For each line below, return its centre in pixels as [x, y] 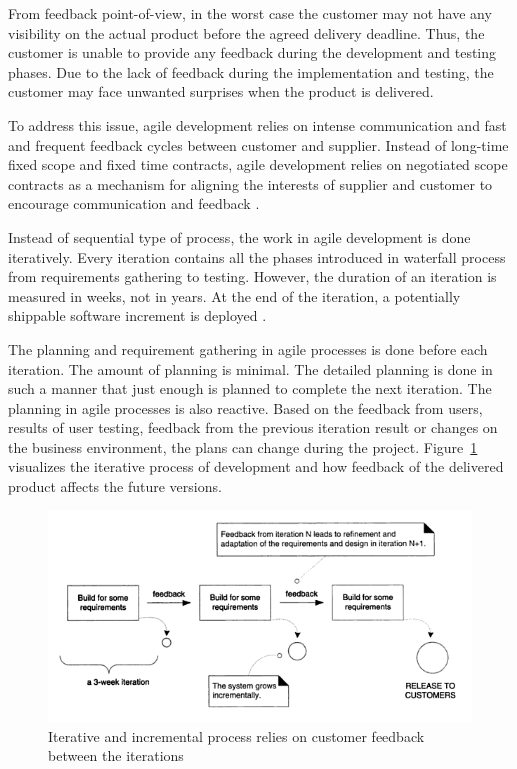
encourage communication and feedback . [134, 203]
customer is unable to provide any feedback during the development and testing [252, 52]
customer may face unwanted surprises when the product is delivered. [221, 91]
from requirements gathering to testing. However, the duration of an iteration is [252, 276]
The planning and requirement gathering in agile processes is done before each [248, 348]
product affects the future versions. [115, 486]
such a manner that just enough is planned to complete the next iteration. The [250, 388]
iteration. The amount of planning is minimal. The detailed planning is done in [250, 368]
